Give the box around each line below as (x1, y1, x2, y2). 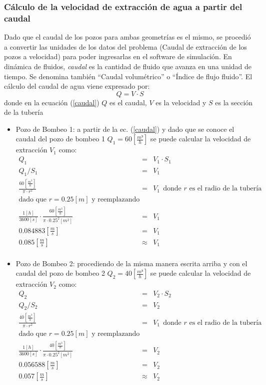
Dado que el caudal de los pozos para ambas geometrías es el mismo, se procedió (4, 32, 251, 42)
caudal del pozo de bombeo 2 (15, 268, 105, 278)
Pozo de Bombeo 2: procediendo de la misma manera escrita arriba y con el (15, 258, 247, 268)
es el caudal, (109, 97, 147, 107)
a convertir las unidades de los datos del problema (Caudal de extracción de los (4, 41, 247, 52)
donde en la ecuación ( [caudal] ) (4, 97, 99, 107)
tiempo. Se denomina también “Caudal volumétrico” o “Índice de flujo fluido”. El (4, 71, 252, 81)
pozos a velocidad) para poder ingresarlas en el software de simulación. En (4, 51, 232, 62)
